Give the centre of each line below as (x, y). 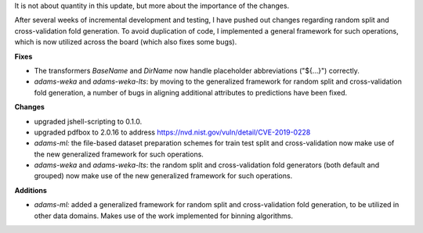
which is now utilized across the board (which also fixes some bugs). (126, 42)
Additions (31, 190)
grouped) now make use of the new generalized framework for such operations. (163, 176)
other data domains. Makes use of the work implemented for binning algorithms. (164, 216)
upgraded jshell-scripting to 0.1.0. (88, 121)
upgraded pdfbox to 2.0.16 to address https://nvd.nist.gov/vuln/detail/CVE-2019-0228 (172, 132)
